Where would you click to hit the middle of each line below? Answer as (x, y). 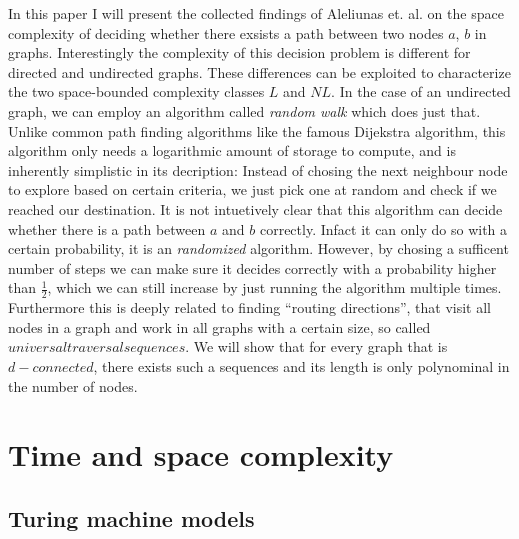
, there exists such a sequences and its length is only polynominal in (301, 365)
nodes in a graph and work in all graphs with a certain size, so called (219, 326)
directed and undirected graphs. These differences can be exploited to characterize (259, 71)
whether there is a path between (107, 228)
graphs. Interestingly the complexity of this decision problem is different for (239, 52)
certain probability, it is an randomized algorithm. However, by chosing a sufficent (258, 248)
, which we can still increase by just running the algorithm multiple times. (274, 287)
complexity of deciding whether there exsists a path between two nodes (226, 32)
